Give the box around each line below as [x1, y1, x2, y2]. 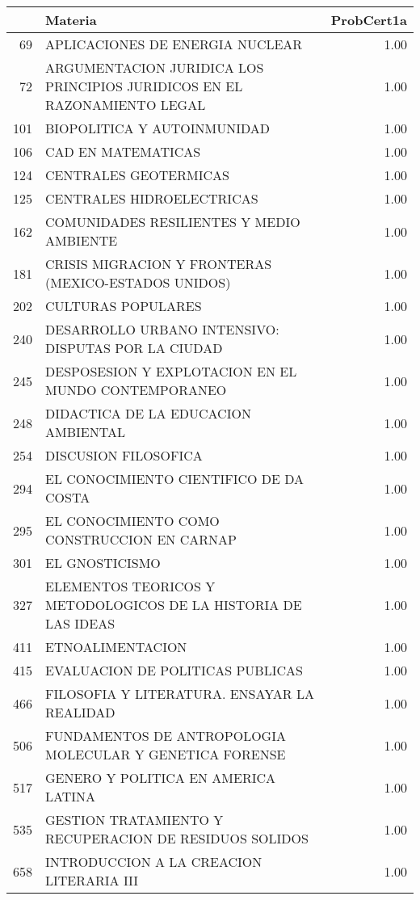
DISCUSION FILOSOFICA [45, 446, 203, 465]
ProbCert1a [330, 11, 407, 29]
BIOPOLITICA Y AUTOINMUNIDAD [45, 119, 271, 137]
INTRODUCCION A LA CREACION [45, 852, 262, 871]
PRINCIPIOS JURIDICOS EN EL [45, 77, 243, 95]
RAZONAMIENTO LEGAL [45, 95, 206, 114]
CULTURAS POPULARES [45, 296, 202, 315]
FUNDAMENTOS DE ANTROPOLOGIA [45, 726, 286, 745]
